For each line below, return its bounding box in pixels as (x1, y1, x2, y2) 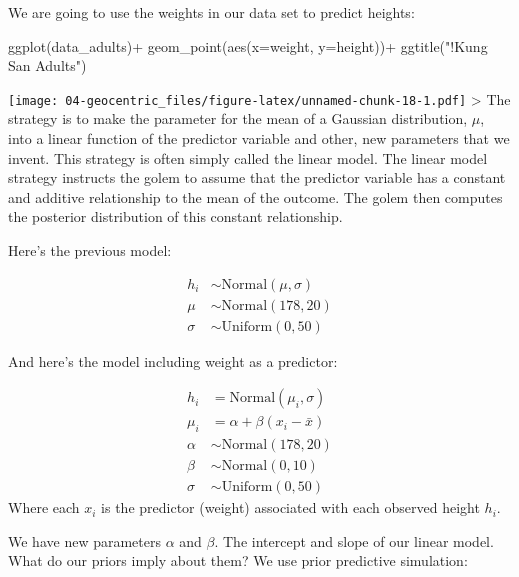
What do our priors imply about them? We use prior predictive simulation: (8, 550, 468, 571)
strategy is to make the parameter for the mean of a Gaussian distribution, (8, 108, 468, 129)
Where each (8, 497, 80, 518)
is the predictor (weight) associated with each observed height (101, 497, 480, 518)
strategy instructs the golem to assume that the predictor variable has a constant (8, 167, 506, 188)
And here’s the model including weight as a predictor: (8, 350, 338, 371)
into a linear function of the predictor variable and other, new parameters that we (8, 128, 510, 149)
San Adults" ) (8, 55, 87, 76)
